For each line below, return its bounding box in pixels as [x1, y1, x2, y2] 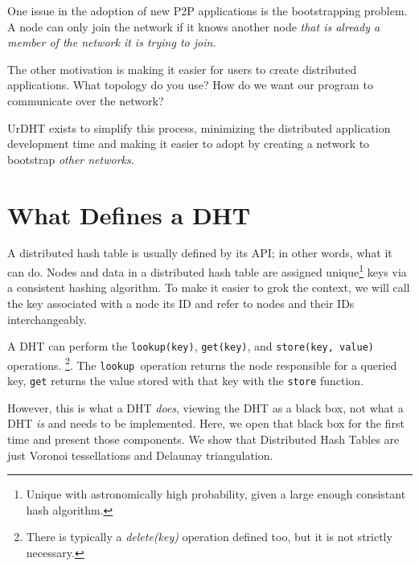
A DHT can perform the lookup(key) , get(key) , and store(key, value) [7, 338, 374, 355]
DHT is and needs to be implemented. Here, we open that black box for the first [7, 415, 405, 432]
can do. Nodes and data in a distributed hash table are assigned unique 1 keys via [7, 261, 407, 280]
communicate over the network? [7, 92, 164, 109]
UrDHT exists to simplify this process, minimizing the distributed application [7, 119, 391, 136]
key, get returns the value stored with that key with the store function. [7, 372, 364, 389]
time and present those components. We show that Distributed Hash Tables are [7, 430, 400, 447]
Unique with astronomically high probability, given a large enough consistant [26, 486, 406, 502]
